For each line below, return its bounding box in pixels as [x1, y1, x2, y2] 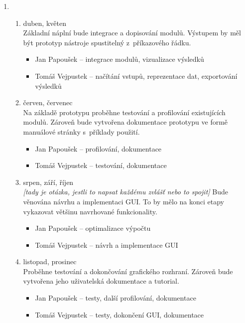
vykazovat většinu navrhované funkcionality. [23, 206, 157, 216]
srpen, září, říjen [23, 176, 74, 187]
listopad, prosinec [23, 256, 77, 267]
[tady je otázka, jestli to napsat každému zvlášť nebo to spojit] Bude [23, 186, 228, 197]
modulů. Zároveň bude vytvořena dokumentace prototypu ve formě [23, 117, 228, 127]
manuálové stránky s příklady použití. [23, 126, 140, 137]
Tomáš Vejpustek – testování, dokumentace [35, 160, 167, 170]
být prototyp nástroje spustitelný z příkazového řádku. [23, 37, 191, 47]
